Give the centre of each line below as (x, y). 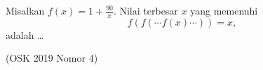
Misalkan (25, 10)
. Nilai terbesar (146, 10)
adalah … (25, 34)
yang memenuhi (224, 10)
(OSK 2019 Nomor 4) (52, 58)
